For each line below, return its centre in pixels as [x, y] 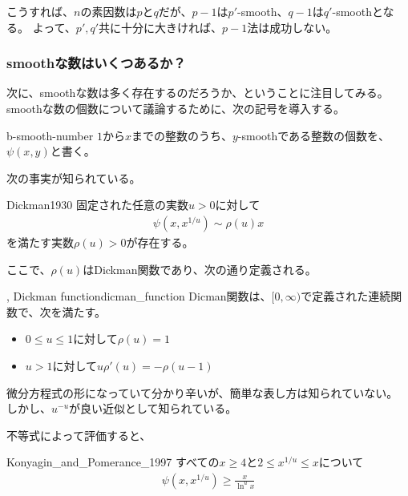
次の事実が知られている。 [74, 177]
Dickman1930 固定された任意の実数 [97, 205]
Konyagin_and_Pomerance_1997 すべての [113, 462]
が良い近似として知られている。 [153, 408]
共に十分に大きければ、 [161, 27]
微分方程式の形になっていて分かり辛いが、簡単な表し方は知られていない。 [202, 392]
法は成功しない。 [292, 27]
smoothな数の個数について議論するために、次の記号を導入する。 [176, 108]
